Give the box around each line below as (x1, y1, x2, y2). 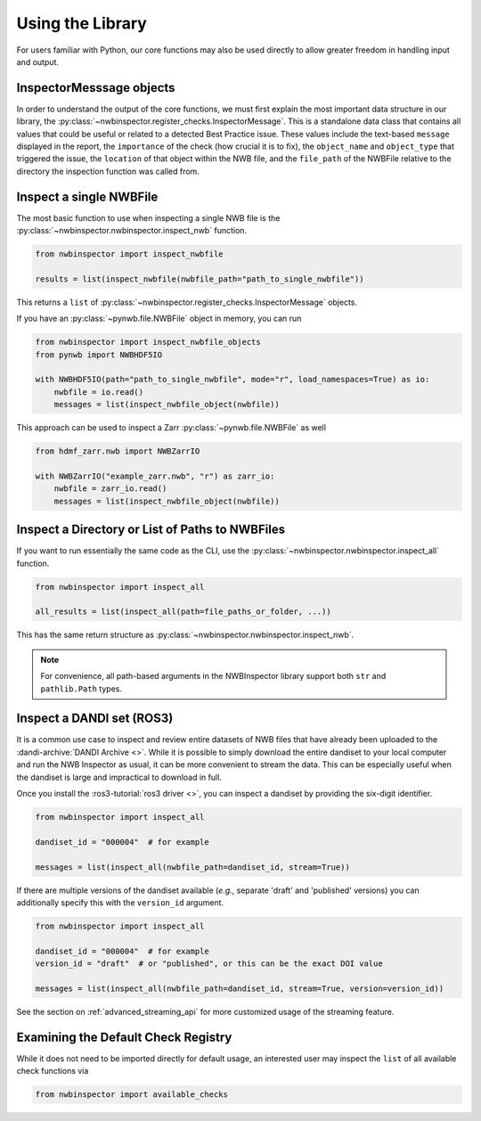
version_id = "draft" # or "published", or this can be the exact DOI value (35, 959, 383, 969)
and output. (16, 56, 60, 67)
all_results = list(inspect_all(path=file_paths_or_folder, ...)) (35, 607, 331, 617)
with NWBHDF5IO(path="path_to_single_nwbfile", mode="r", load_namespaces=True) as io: (35, 374, 430, 385)
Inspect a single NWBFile (16, 189, 159, 204)
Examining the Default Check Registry (16, 1029, 232, 1044)
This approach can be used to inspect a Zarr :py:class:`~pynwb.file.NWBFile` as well (16, 422, 327, 433)
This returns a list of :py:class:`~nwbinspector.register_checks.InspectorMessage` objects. (16, 297, 358, 307)
